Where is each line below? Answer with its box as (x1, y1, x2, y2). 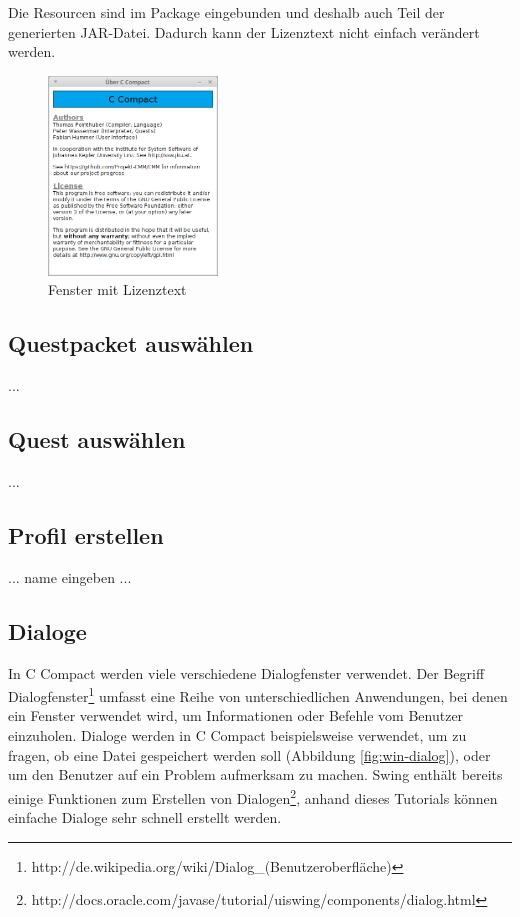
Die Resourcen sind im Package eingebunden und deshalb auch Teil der (8, 2, 445, 22)
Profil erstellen (8, 520, 164, 551)
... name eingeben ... (8, 566, 132, 587)
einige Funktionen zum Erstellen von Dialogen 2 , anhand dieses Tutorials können (8, 784, 498, 808)
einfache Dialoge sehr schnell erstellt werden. (8, 807, 282, 828)
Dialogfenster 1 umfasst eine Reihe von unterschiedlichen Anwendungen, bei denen (8, 683, 508, 706)
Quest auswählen (8, 424, 186, 455)
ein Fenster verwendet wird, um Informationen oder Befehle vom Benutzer (8, 705, 464, 726)
